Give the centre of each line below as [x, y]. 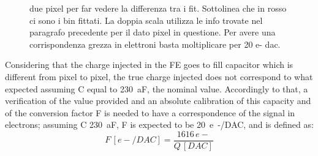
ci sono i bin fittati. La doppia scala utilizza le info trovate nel [146, 20]
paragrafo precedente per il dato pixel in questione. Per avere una [153, 32]
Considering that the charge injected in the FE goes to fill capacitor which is [149, 65]
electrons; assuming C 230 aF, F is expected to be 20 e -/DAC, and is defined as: [159, 124]
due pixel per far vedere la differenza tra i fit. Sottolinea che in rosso [158, 8]
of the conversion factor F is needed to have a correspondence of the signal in [150, 112]
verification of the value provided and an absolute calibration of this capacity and [158, 101]
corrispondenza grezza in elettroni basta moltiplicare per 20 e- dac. [155, 44]
